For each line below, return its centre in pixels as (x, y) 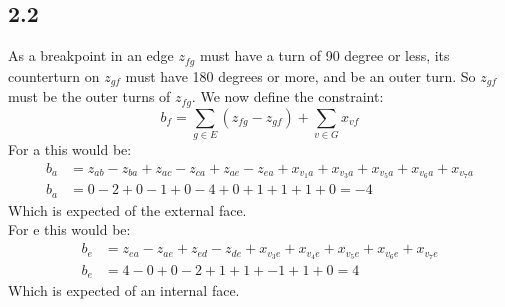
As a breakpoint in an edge (91, 55)
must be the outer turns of (89, 96)
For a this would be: (70, 148)
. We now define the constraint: (287, 96)
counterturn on (54, 75)
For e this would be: (69, 229)
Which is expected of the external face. (127, 209)
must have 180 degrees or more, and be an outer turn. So (300, 75)
